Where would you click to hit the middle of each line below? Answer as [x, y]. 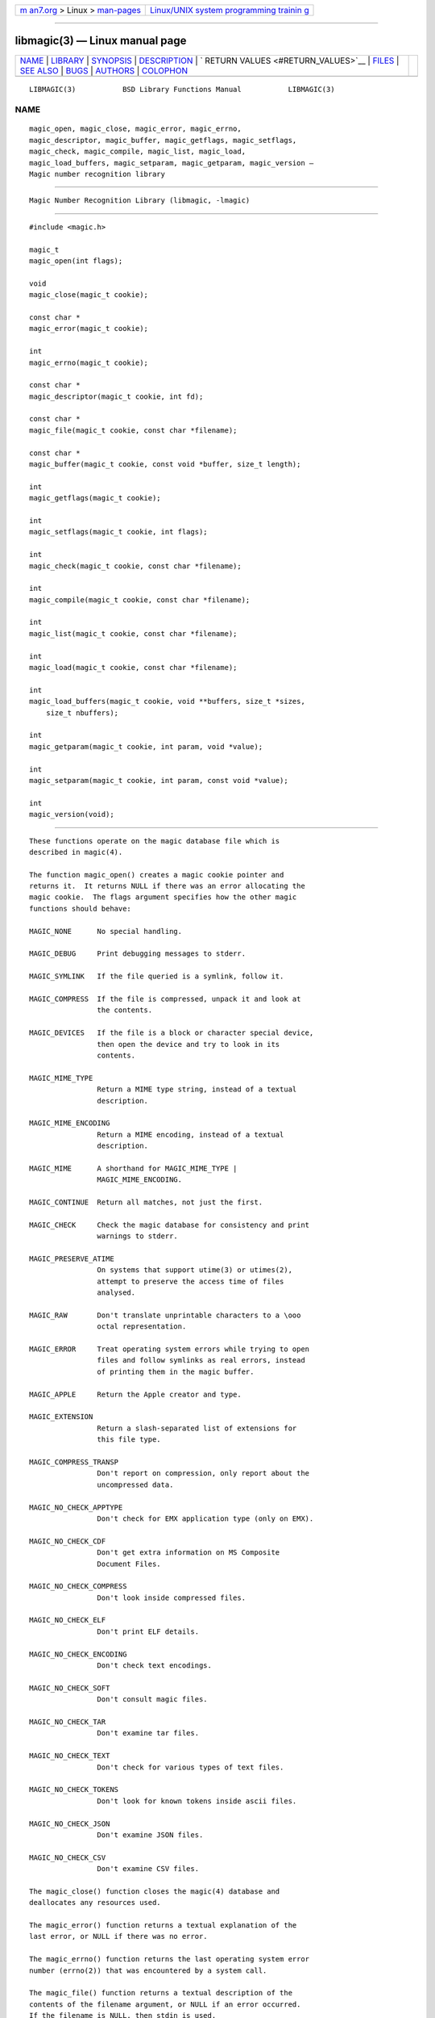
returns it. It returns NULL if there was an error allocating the [167, 886]
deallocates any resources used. [95, 1903]
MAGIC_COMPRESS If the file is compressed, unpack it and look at [165, 999]
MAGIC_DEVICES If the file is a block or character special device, [172, 1033]
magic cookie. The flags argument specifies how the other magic [163, 897]
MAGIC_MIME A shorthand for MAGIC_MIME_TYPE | [133, 1168]
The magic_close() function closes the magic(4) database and [155, 1891]
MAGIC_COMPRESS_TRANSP [74, 1462]
